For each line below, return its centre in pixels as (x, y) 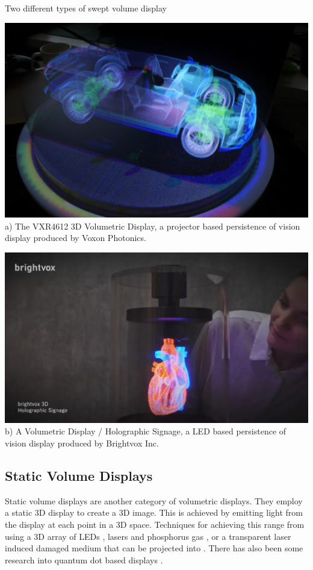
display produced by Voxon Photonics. (76, 238)
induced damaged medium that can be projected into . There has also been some (154, 548)
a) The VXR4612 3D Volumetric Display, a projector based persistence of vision (153, 226)
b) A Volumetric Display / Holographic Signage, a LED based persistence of (146, 431)
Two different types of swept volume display (86, 8)
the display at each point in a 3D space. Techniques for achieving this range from (155, 524)
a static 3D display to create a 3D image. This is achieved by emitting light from (154, 512)
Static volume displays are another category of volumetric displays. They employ (154, 500)
